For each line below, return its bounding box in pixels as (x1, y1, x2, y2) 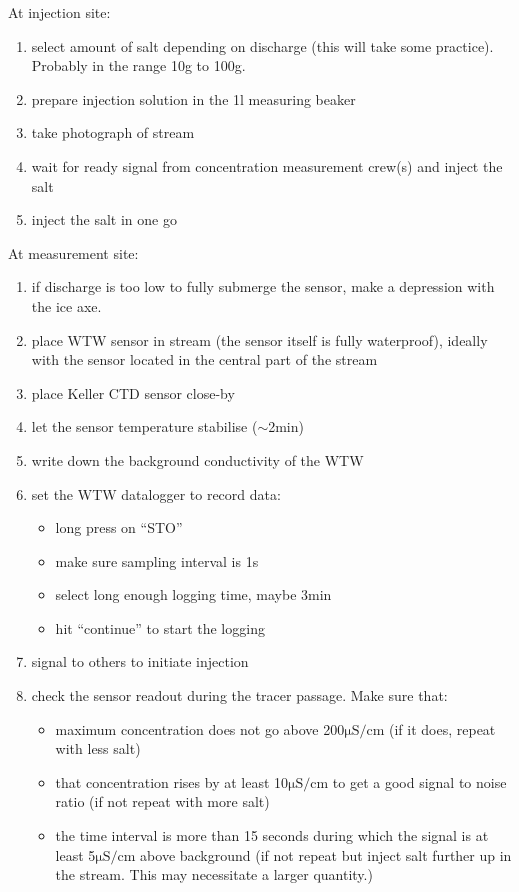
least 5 (55, 844, 96, 865)
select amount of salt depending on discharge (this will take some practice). (31, 35, 494, 56)
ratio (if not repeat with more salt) (55, 791, 270, 812)
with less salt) (55, 738, 141, 759)
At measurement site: (8, 242, 139, 263)
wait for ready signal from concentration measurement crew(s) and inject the (31, 155, 503, 176)
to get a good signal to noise (332, 771, 507, 792)
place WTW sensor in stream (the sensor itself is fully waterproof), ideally (31, 329, 488, 350)
